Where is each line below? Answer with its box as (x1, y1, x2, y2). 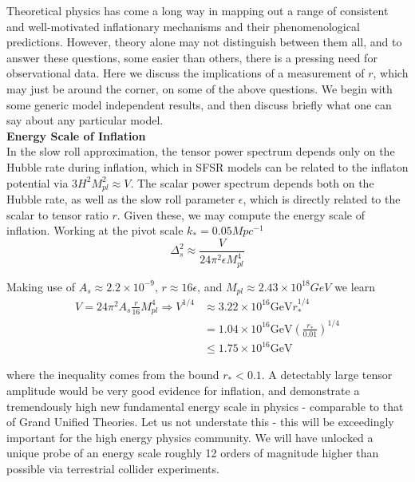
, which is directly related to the (243, 190, 401, 207)
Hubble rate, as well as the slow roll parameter (6, 190, 235, 207)
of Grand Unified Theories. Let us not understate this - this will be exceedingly (6, 413, 394, 430)
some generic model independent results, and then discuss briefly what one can (6, 96, 392, 113)
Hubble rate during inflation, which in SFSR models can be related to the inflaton (6, 158, 409, 175)
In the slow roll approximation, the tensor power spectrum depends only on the (6, 143, 395, 160)
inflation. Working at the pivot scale (6, 222, 184, 239)
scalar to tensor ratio (6, 206, 109, 223)
